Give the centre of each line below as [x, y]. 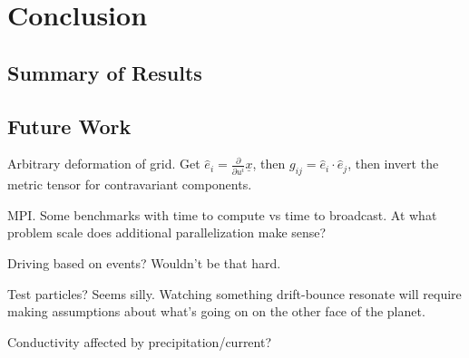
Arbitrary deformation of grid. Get [104, 164]
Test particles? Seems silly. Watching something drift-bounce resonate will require [234, 293]
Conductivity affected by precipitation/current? [140, 341]
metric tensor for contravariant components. [130, 184]
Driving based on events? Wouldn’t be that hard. [144, 262]
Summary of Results [105, 72]
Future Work [69, 126]
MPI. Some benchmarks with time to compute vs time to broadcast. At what [222, 214]
